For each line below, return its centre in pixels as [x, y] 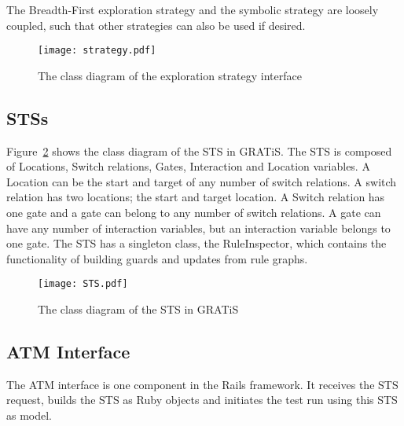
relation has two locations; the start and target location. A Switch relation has [196, 197]
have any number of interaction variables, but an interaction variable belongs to [198, 228]
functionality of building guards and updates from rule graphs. [157, 258]
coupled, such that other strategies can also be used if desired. [156, 25]
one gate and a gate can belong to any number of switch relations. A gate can [194, 213]
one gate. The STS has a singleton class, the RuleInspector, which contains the [196, 243]
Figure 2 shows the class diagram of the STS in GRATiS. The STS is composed [199, 151]
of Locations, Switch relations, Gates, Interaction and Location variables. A [188, 166]
